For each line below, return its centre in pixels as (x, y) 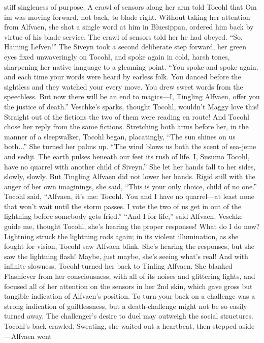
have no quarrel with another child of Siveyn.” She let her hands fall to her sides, (130, 166)
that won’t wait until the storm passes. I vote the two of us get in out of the (123, 206)
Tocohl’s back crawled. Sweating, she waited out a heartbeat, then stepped (121, 326)
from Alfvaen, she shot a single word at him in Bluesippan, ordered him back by (129, 27)
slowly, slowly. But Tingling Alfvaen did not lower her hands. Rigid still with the (130, 176)
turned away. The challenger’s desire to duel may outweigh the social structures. (129, 316)
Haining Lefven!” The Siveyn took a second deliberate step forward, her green (125, 47)
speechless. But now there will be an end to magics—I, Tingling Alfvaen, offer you (132, 96)
